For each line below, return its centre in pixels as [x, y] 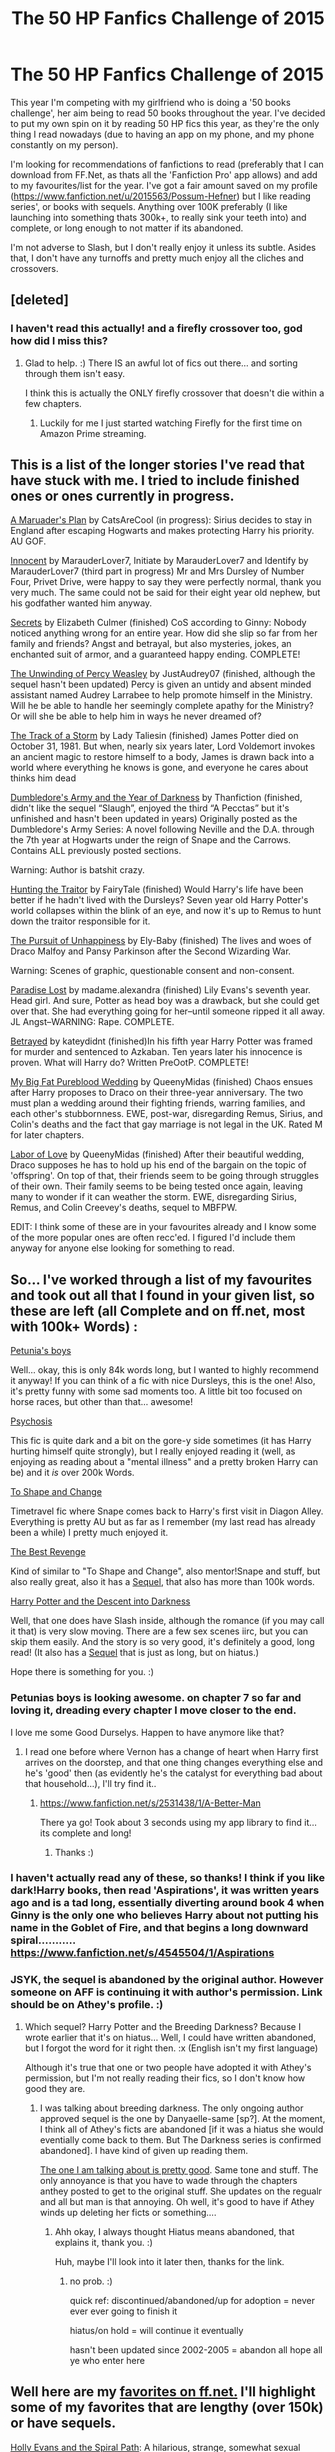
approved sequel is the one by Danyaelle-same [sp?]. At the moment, [182, 2118]
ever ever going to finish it [123, 2311]
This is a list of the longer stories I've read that [157, 465]
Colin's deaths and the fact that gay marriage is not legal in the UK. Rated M [166, 1124]
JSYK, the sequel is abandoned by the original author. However [167, 1980]
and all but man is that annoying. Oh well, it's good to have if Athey [177, 2201]
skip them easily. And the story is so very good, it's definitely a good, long [162, 1642]
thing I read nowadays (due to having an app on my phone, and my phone [162, 134]
